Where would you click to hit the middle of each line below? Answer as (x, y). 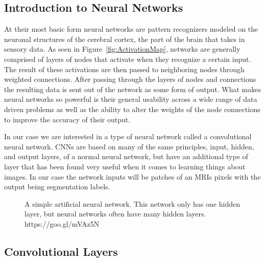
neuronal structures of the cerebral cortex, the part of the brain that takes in (125, 39)
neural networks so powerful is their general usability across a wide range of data (131, 99)
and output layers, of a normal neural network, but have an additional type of (126, 156)
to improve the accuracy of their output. (67, 119)
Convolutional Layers (61, 251)
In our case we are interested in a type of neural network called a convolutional (128, 136)
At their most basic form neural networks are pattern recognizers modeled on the (131, 29)
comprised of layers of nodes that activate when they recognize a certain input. (128, 59)
